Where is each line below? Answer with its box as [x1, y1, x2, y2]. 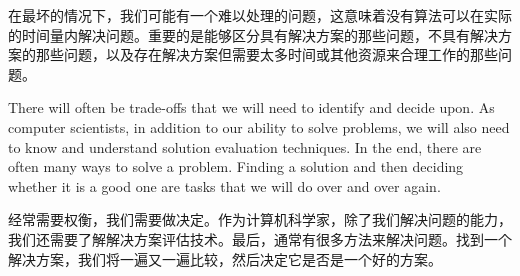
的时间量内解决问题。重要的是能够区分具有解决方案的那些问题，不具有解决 [8, 24, 498, 45]
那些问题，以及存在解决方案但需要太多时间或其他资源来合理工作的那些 [35, 44, 498, 65]
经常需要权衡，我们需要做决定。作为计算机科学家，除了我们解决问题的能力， [8, 209, 512, 230]
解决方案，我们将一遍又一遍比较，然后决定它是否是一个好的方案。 [8, 248, 442, 269]
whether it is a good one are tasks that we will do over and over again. [8, 175, 441, 196]
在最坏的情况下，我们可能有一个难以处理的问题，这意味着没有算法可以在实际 [8, 5, 512, 25]
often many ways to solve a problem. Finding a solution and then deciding [8, 156, 464, 177]
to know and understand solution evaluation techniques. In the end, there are [8, 136, 482, 157]
